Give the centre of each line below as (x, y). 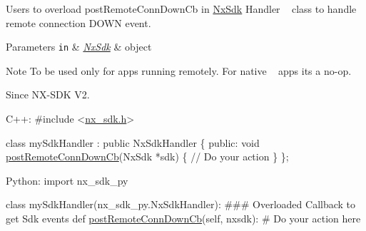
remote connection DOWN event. (78, 22)
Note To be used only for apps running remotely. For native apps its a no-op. (179, 70)
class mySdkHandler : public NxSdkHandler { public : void (133, 142)
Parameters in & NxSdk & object (79, 47)
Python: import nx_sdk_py (67, 180)
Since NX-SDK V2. (48, 94)
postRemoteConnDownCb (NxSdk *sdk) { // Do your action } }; (147, 156)
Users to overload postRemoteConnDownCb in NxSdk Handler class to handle (181, 9)
